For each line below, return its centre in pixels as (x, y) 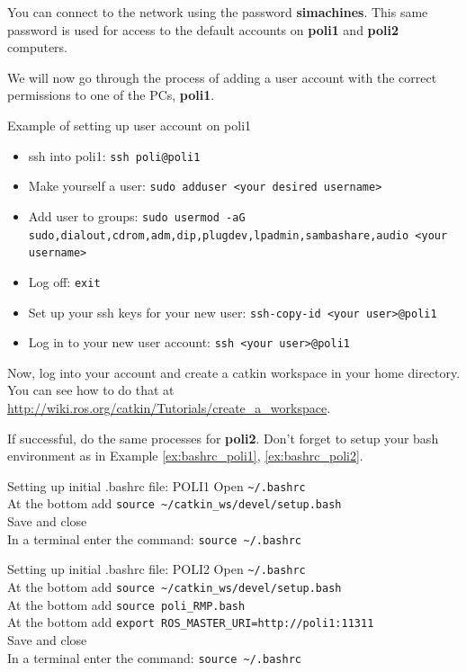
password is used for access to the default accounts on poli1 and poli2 (203, 29)
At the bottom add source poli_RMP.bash (126, 604)
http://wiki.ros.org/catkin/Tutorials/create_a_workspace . (169, 408)
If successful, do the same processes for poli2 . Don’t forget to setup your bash (223, 438)
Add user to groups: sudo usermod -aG (137, 215)
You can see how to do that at (91, 390)
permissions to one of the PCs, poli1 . (111, 95)
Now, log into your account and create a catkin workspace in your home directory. (234, 372)
